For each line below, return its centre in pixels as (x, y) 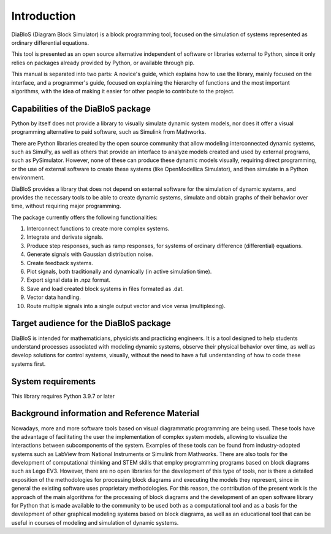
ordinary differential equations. (50, 42)
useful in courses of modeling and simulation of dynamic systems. (95, 522)
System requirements (54, 381)
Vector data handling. (54, 297)
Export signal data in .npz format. (69, 280)
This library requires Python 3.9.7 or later (63, 396)
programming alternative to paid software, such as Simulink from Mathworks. (109, 132)
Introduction (44, 16)
